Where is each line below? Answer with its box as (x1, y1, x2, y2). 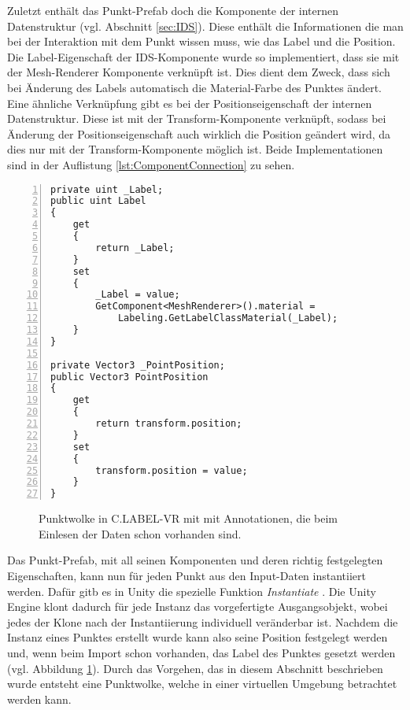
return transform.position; (95, 418, 242, 430)
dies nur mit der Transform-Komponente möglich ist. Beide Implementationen (7, 141, 383, 157)
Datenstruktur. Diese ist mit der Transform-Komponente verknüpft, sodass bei (7, 110, 386, 127)
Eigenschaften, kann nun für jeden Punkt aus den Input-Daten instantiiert (7, 567, 366, 583)
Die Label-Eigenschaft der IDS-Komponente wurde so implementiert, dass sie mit (7, 48, 400, 65)
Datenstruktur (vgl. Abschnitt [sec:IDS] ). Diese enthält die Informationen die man (7, 17, 404, 34)
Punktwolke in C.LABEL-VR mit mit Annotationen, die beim (39, 510, 338, 527)
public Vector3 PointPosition (50, 371, 209, 383)
